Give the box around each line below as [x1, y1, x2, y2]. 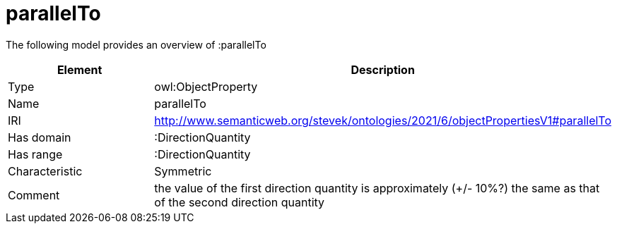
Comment [8, 187, 60, 202]
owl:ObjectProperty [154, 79, 258, 94]
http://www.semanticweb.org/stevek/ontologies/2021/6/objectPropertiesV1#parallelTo [154, 113, 611, 128]
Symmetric [154, 163, 212, 178]
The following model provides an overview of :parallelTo [6, 38, 266, 51]
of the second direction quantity [154, 194, 325, 209]
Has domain [8, 130, 71, 144]
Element [57, 62, 102, 77]
